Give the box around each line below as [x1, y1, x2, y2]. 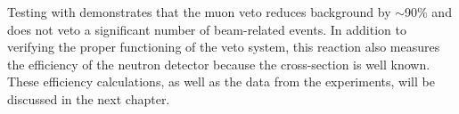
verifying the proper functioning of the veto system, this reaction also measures [7, 37, 440, 56]
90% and [405, 3, 452, 20]
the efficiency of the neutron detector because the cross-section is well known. [7, 54, 430, 73]
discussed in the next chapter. [7, 89, 170, 108]
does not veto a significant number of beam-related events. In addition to [7, 20, 406, 38]
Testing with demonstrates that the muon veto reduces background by [7, 3, 391, 20]
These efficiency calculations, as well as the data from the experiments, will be [7, 72, 435, 91]
